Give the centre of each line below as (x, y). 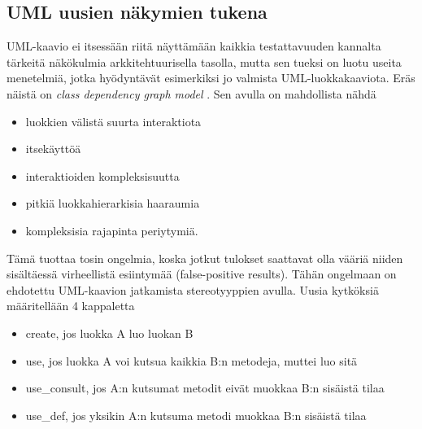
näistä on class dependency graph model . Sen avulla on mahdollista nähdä (191, 93)
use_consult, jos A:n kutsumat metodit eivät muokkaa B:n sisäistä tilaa (205, 388)
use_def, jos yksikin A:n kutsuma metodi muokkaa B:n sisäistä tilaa (196, 415)
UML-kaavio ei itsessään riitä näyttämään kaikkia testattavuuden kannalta (194, 46)
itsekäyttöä (53, 149)
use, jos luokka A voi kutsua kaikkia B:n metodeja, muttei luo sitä (191, 360)
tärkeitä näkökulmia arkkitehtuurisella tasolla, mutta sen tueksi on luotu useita (204, 61)
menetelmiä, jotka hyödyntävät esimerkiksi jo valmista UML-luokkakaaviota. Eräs (211, 78)
